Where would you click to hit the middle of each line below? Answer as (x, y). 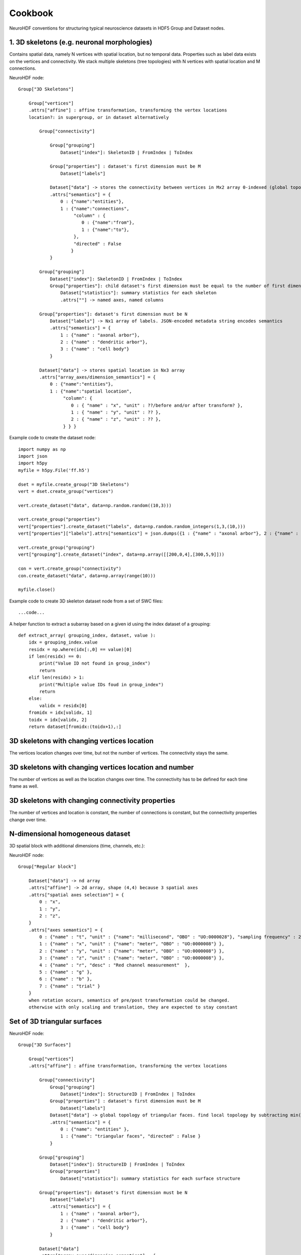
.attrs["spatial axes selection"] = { (76, 895)
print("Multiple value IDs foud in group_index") (102, 684)
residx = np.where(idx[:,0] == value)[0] (80, 649)
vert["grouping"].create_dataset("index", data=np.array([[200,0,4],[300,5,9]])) (121, 554)
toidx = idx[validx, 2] (58, 720)
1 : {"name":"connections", (95, 209)
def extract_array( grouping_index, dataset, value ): (87, 635)
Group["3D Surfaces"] (45, 1045)
